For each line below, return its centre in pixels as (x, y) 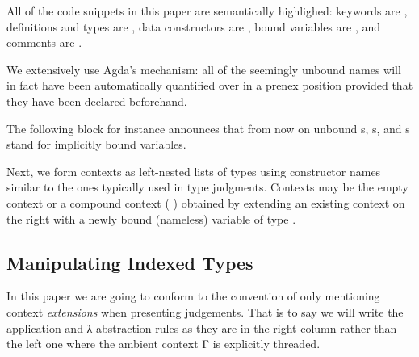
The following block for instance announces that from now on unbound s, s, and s (208, 128)
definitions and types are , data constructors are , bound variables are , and (194, 26)
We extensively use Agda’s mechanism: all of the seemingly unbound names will (204, 69)
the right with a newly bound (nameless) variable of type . (151, 218)
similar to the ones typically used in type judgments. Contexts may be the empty (207, 187)
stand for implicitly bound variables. (96, 144)
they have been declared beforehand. (97, 101)
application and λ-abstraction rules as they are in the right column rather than (202, 328)
